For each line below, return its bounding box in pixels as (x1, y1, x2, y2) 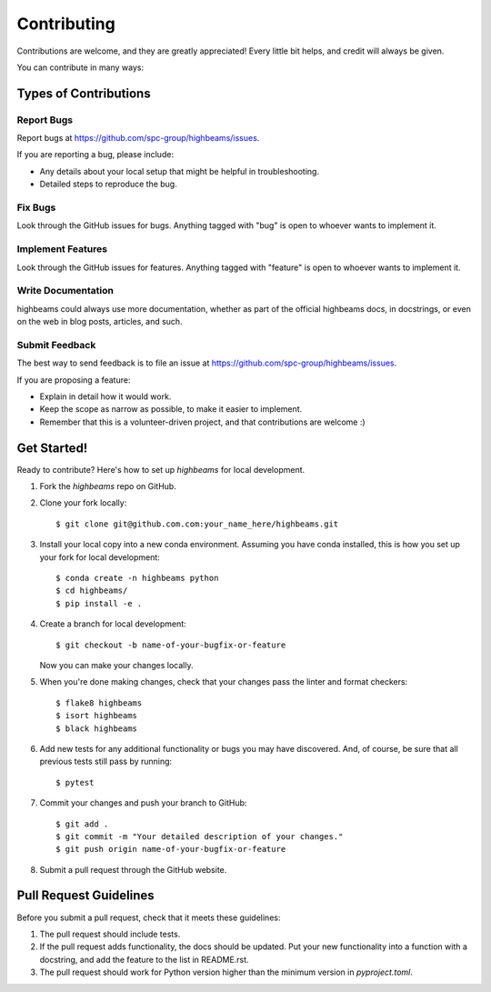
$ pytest (55, 777, 95, 787)
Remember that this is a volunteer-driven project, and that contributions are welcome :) (39, 416, 366, 427)
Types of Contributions (16, 85, 151, 101)
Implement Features (16, 243, 108, 256)
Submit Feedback (16, 338, 96, 351)
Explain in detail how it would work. (39, 391, 172, 402)
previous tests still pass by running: (39, 756, 173, 767)
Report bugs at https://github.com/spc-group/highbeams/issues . (16, 133, 260, 144)
